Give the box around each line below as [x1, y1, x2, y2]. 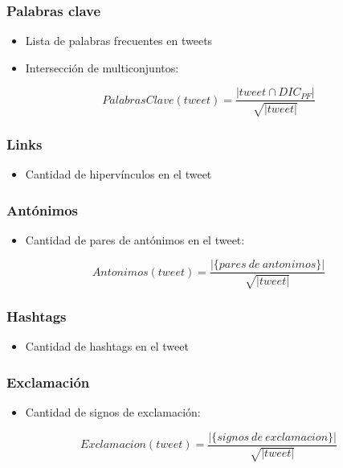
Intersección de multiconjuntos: [25, 59, 179, 76]
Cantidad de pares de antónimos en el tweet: [25, 231, 245, 248]
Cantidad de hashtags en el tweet [25, 338, 189, 355]
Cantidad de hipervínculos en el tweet [25, 166, 212, 183]
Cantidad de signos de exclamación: [25, 403, 201, 420]
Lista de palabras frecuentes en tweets [25, 32, 213, 49]
